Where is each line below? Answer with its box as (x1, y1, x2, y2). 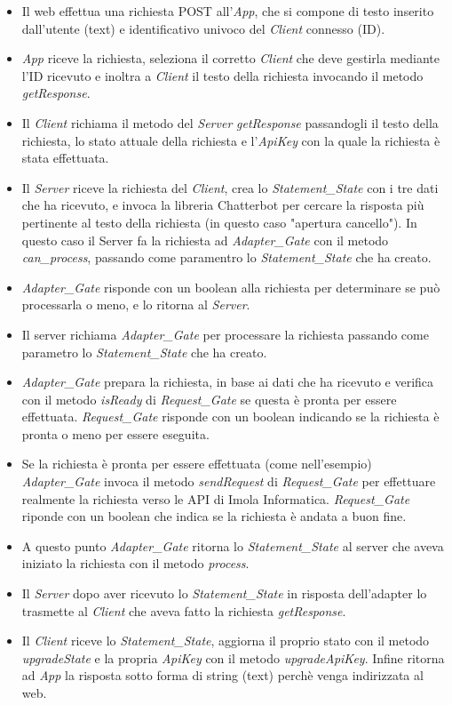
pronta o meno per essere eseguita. (21, 424, 210, 443)
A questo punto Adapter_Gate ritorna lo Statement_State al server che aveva (21, 536, 444, 555)
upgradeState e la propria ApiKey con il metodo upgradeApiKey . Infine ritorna (21, 648, 445, 667)
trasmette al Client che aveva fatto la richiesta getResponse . (21, 601, 346, 620)
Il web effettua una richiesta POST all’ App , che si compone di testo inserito (21, 2, 434, 20)
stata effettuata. (21, 148, 109, 167)
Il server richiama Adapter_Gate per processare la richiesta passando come (21, 324, 429, 343)
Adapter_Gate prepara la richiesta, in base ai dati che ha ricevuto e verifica (21, 373, 434, 391)
